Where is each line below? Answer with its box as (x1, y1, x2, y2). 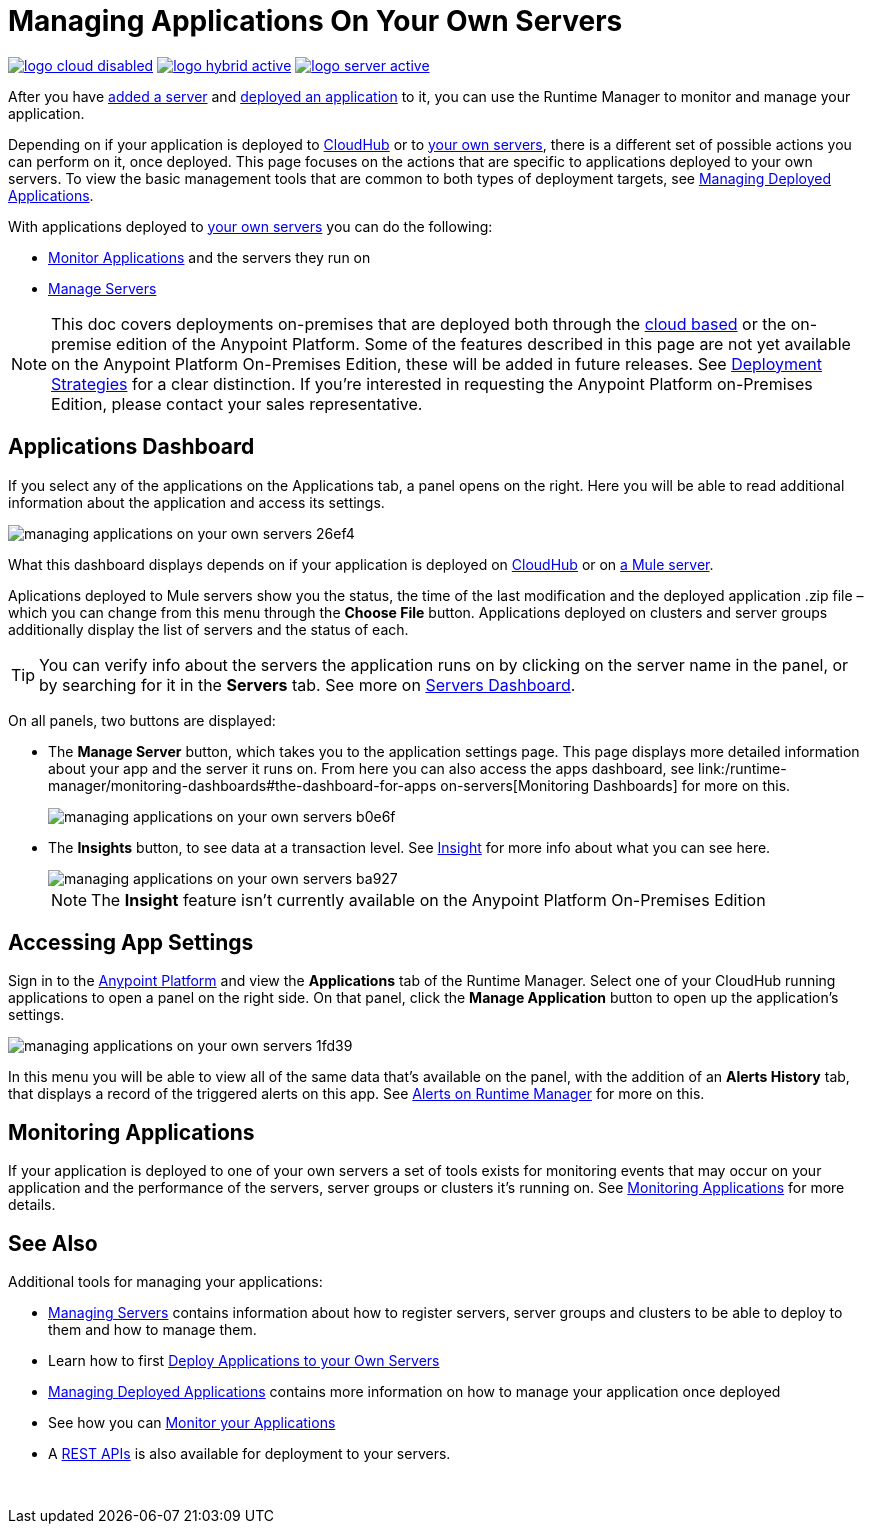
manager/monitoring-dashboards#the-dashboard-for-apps (48, 776, 437, 794)
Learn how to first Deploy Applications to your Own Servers (48, 1352, 440, 1370)
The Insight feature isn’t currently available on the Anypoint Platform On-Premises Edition (91, 889, 766, 910)
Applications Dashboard (8, 434, 255, 460)
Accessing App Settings (8, 930, 254, 956)
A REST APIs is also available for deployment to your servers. (48, 1445, 451, 1463)
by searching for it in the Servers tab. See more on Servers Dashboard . (39, 674, 576, 695)
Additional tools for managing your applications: (8, 1273, 323, 1291)
